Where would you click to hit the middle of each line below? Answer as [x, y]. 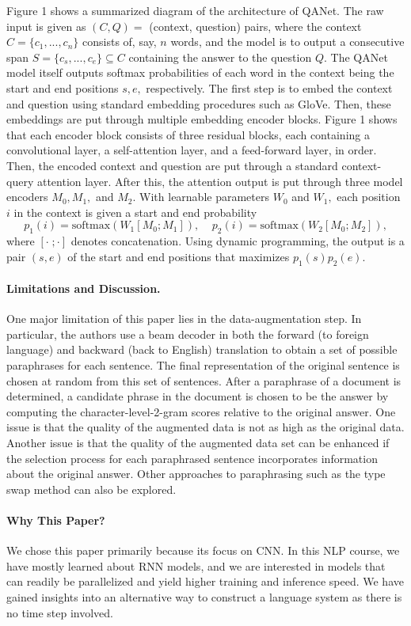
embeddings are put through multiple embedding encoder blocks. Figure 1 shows [202, 119]
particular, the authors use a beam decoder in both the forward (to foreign [188, 334]
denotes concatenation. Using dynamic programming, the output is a [238, 241]
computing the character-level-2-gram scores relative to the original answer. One [201, 411]
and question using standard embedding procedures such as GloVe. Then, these [199, 103]
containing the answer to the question [220, 57]
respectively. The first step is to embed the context [269, 87]
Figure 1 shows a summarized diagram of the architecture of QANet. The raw [195, 10]
